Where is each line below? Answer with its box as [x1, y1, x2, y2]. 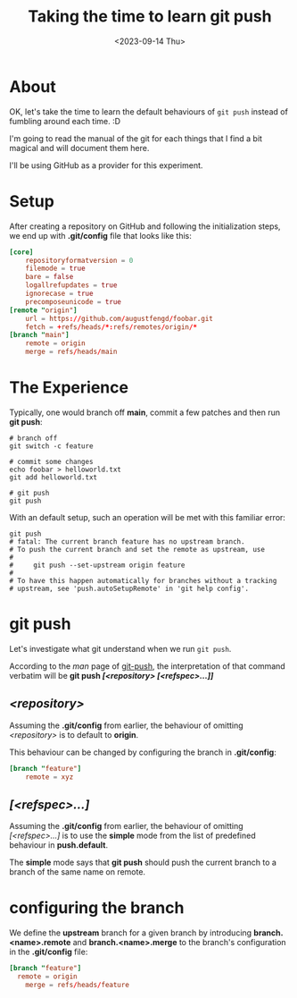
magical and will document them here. [9, 142, 150, 153]
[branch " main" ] [9, 331, 70, 340]
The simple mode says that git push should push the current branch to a [9, 857, 276, 868]
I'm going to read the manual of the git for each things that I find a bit [9, 132, 263, 144]
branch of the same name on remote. [9, 867, 145, 877]
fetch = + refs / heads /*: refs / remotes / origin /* [25, 322, 198, 332]
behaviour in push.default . [9, 840, 109, 850]
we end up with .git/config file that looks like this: [9, 230, 192, 241]
